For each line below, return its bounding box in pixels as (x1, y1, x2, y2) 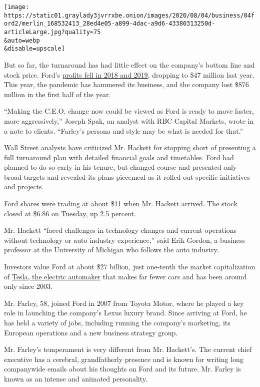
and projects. (4, 181, 44, 192)
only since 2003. (4, 281, 52, 291)
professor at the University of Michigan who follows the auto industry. (4, 244, 219, 255)
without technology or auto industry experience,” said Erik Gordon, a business (4, 234, 245, 245)
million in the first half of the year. (4, 89, 111, 99)
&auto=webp (4, 37, 40, 44)
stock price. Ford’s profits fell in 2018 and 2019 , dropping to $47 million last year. (4, 69, 254, 80)
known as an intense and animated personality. (4, 373, 147, 383)
